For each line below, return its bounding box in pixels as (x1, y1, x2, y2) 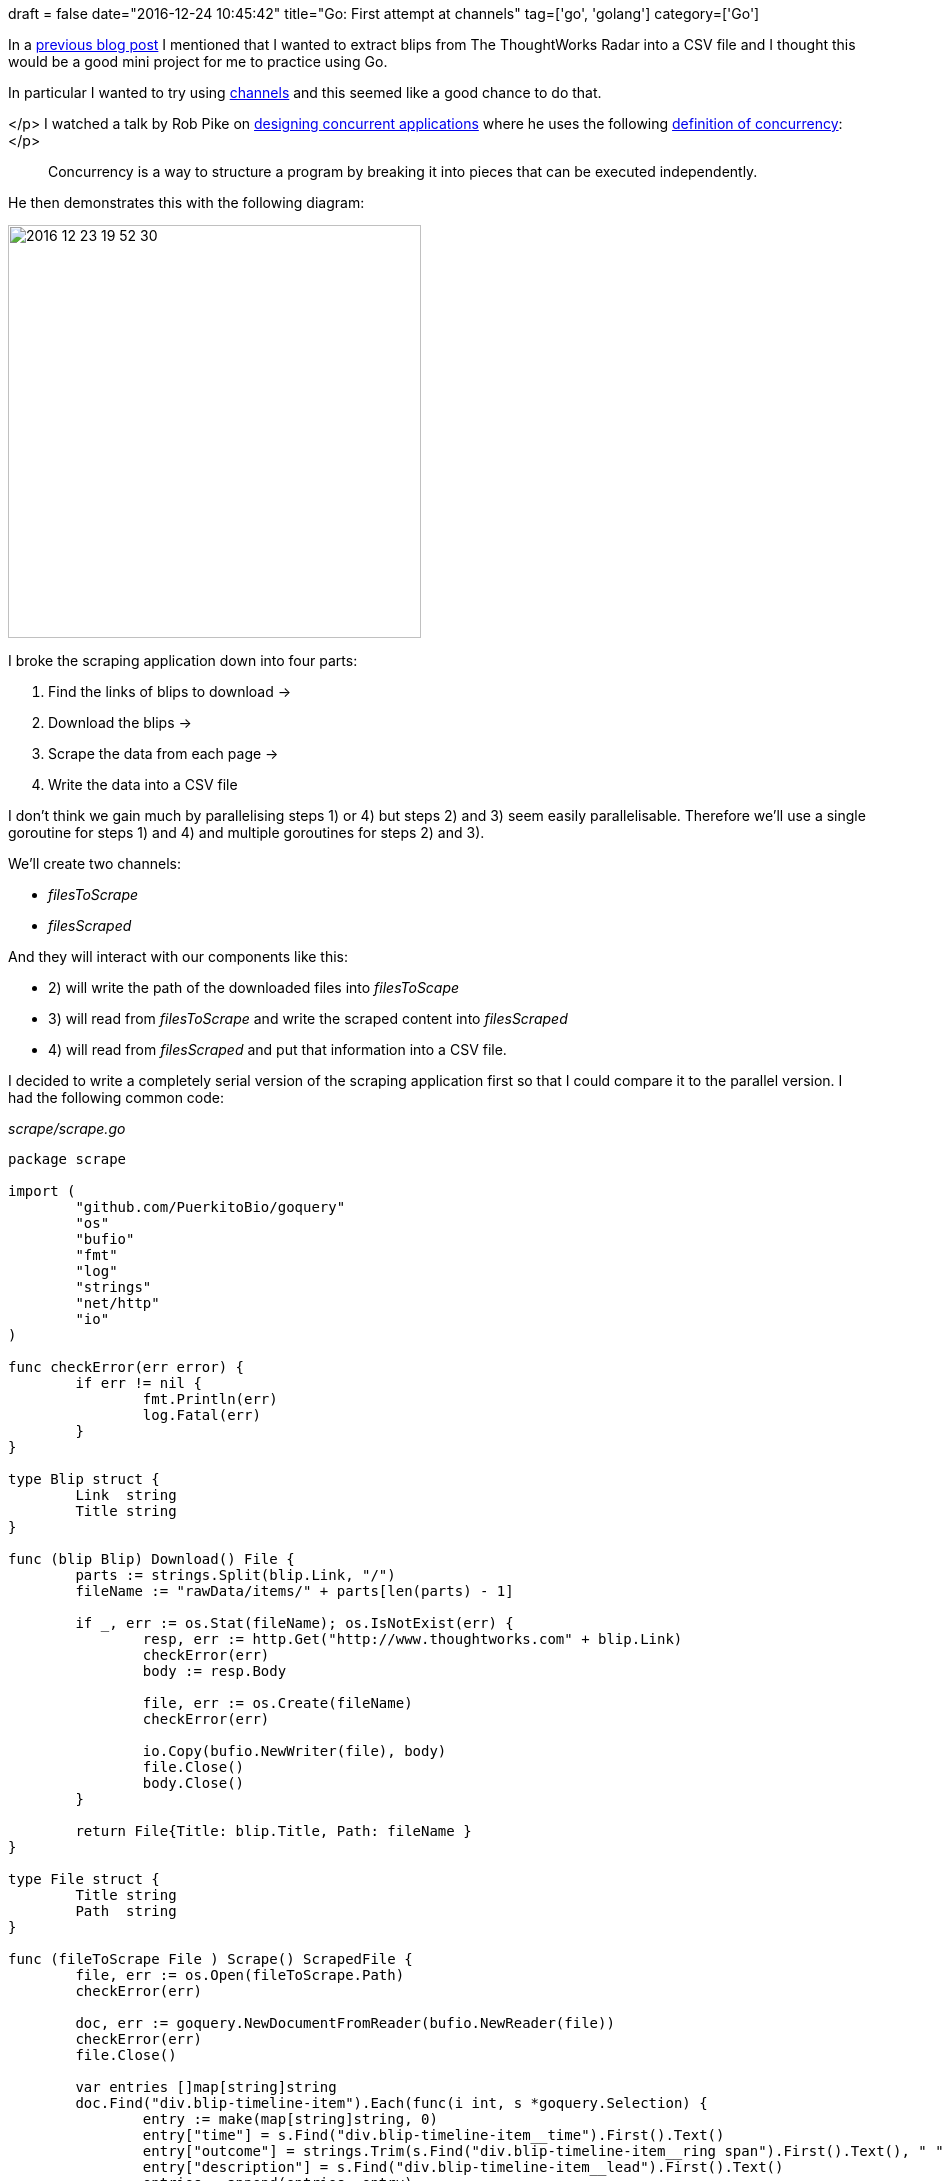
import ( (8, 1183, 76, 1199)
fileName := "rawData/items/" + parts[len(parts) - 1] (75, 1583, 514, 1599)
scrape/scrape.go (8, 1120, 126, 1137)
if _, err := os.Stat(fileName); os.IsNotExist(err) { (75, 1615, 514, 1631)
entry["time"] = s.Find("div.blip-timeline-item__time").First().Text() (142, 2127, 725, 2143)
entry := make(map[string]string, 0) (142, 2111, 438, 2127)
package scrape (8, 1151, 127, 1167)
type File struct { (8, 1871, 160, 1887)
